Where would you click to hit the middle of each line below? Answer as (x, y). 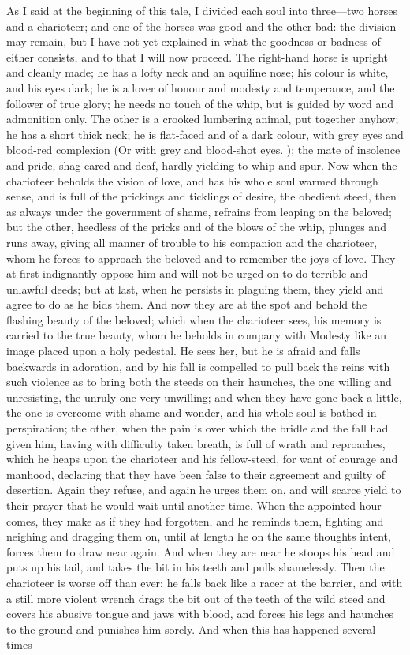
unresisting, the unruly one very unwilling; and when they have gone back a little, (204, 397)
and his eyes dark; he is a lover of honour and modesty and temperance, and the (201, 87)
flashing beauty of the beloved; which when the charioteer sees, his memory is (194, 319)
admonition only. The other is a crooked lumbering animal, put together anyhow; (203, 119)
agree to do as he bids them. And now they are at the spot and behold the (187, 304)
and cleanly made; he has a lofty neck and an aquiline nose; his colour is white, (198, 72)
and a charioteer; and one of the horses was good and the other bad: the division (201, 26)
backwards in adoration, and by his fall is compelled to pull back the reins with (198, 366)
